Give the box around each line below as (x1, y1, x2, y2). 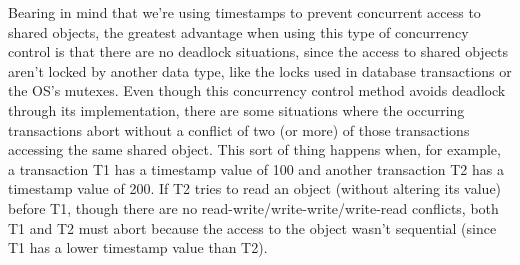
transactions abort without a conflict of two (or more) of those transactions (8, 119, 470, 140)
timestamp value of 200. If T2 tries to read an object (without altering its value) (8, 178, 502, 199)
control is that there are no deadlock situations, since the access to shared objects (8, 41, 509, 62)
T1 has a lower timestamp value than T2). (8, 237, 268, 258)
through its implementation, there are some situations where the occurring (8, 99, 465, 120)
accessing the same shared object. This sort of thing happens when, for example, (8, 139, 501, 160)
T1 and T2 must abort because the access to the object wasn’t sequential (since (8, 217, 497, 238)
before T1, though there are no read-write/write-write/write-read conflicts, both (8, 197, 499, 218)
